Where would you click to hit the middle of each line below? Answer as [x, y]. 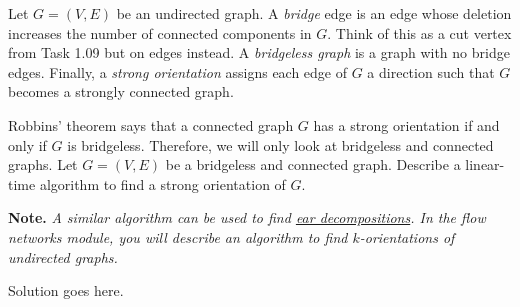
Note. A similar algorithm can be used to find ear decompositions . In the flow [247, 217]
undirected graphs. [63, 256]
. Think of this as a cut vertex [419, 32]
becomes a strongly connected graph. [121, 91]
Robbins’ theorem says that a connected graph [151, 124]
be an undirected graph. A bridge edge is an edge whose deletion [314, 13]
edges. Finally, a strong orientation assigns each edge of [178, 71]
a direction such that [431, 71]
